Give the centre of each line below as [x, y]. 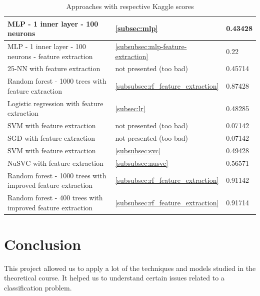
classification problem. [38, 287]
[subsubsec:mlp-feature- [151, 46]
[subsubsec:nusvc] [142, 163]
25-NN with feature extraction [54, 68]
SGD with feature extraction [51, 138]
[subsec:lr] [130, 108]
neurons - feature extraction [50, 56]
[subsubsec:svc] [138, 150]
